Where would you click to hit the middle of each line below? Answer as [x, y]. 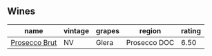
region [150, 30]
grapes [107, 30]
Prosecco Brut [34, 42]
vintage [76, 30]
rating [191, 30]
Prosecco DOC [150, 42]
